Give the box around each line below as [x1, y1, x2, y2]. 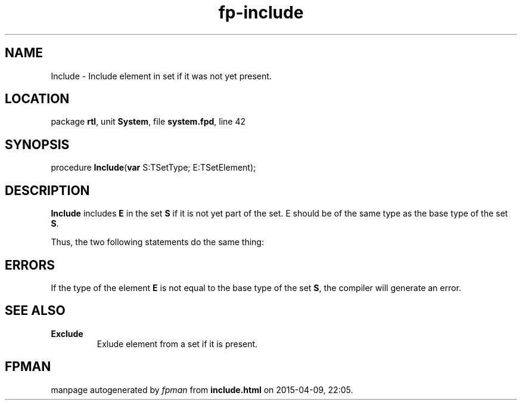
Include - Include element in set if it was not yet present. [51, 70, 272, 81]
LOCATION [5, 91, 70, 107]
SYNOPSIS [5, 137, 70, 152]
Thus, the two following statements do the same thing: [51, 237, 264, 248]
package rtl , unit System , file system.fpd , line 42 [51, 116, 246, 127]
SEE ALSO [5, 303, 66, 319]
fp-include [218, 2, 304, 23]
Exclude [51, 328, 83, 339]
